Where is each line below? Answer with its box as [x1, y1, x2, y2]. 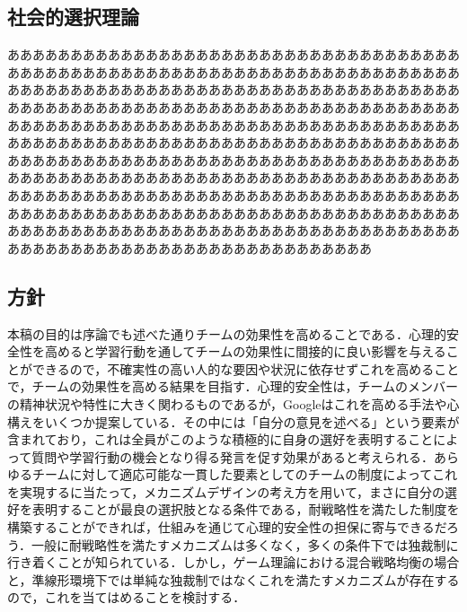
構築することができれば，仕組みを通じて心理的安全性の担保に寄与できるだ [7, 518, 446, 537]
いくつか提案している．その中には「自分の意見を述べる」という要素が [44, 412, 460, 431]
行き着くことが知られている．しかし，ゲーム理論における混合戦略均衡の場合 [7, 553, 460, 572]
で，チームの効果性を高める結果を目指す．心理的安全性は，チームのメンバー [7, 377, 459, 396]
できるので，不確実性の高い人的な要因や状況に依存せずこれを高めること [31, 359, 460, 378]
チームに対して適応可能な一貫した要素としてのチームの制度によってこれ [31, 465, 458, 484]
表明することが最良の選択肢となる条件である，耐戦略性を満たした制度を [31, 500, 460, 519]
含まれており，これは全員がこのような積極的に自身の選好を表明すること [7, 430, 434, 449]
